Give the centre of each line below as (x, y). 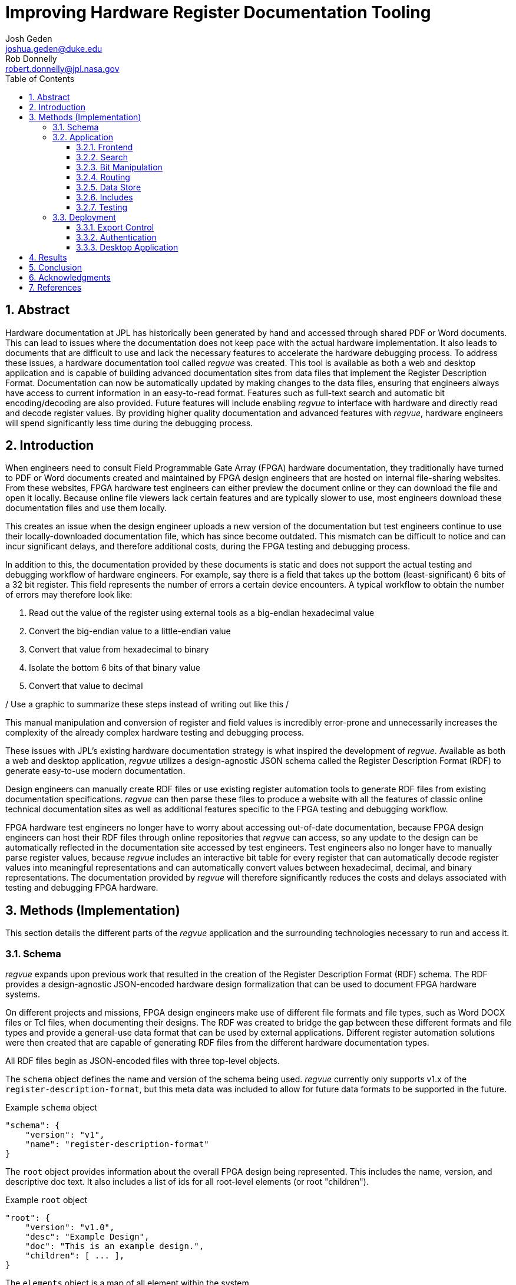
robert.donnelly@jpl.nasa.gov (62, 68)
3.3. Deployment (84, 217)
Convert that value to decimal (86, 686)
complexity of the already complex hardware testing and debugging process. (155, 733)
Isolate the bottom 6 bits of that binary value (115, 668)
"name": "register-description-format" (117, 1144)
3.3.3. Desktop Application (127, 247)
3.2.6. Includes (105, 197)
